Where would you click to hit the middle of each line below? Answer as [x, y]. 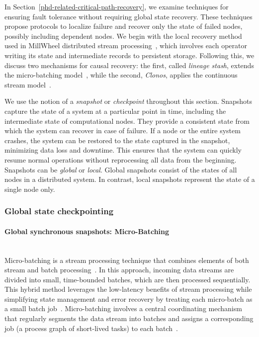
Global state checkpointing [59, 211]
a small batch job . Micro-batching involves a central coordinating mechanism [123, 308]
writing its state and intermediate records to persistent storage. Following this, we [129, 55]
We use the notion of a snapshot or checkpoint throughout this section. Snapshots [128, 101]
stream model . [28, 84]
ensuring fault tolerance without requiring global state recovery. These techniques [129, 16]
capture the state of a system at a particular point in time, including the [115, 111]
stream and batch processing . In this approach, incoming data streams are [119, 270]
